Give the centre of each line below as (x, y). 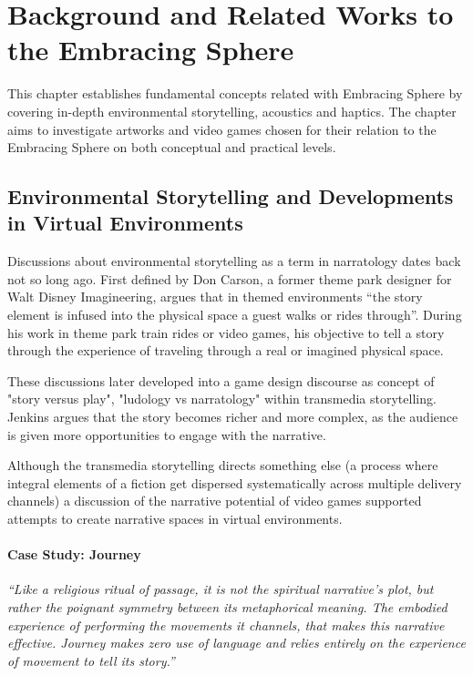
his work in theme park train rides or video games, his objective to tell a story (226, 332)
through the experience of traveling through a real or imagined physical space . (226, 350)
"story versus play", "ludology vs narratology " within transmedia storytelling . (222, 399)
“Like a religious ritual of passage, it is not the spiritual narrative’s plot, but (221, 589)
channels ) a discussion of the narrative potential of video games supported (215, 501)
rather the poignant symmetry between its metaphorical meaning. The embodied (227, 606)
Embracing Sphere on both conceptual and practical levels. (172, 147)
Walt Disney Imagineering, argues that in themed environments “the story (215, 297)
